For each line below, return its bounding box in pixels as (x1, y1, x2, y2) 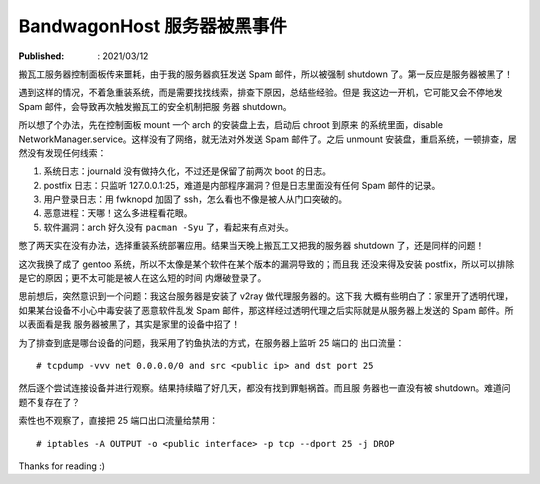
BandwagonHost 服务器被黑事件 (18, 15, 287, 37)
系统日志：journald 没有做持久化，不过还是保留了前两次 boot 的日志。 (43, 165, 332, 177)
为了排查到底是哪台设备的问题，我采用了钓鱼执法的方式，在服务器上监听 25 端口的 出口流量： (18, 336, 405, 349)
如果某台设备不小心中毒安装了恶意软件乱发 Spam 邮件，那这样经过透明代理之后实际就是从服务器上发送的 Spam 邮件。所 (18, 304, 514, 316)
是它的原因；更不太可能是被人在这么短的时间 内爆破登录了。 (18, 272, 267, 284)
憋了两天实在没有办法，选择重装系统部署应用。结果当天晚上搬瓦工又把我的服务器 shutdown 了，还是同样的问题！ (18, 240, 485, 252)
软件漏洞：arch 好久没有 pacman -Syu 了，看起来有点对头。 (43, 221, 294, 233)
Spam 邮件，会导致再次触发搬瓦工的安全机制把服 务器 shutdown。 (18, 100, 292, 112)
